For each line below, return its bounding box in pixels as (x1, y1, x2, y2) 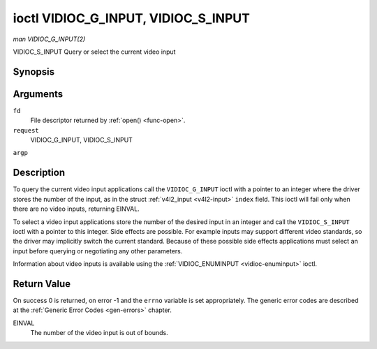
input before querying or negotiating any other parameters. (13, 246, 183, 255)
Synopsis (13, 66, 55, 77)
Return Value (13, 278, 71, 290)
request (13, 126, 40, 134)
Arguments (13, 88, 64, 100)
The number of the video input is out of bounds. (30, 329, 168, 337)
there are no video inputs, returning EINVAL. (13, 205, 140, 213)
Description (13, 167, 66, 179)
